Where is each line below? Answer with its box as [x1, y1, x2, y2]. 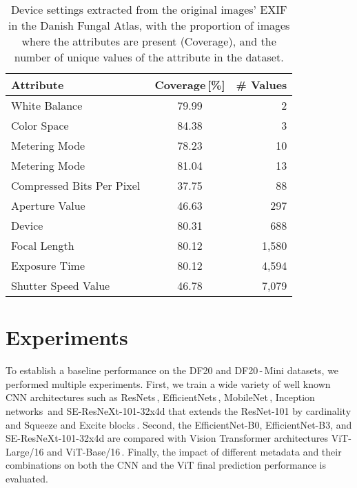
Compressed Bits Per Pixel [11, 177, 141, 193]
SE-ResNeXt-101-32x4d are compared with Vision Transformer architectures [6, 431, 329, 445]
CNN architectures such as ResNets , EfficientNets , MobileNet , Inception [6, 390, 315, 404]
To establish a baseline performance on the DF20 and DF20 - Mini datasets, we [6, 363, 339, 378]
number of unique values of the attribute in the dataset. [14, 49, 284, 65]
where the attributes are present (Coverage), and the [21, 33, 276, 49]
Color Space [11, 117, 69, 133]
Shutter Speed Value [11, 277, 110, 293]
